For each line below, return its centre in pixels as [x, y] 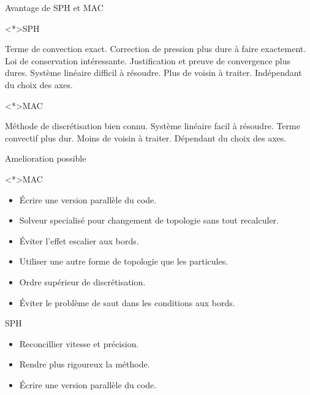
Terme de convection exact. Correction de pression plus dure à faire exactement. [156, 49]
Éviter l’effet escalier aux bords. [79, 240]
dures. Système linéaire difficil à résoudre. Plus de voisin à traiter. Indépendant [153, 73]
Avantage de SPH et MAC [54, 7]
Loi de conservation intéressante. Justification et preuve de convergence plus [148, 60]
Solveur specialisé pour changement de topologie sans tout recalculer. [149, 220]
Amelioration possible [46, 158]
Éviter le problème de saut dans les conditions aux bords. [127, 302]
